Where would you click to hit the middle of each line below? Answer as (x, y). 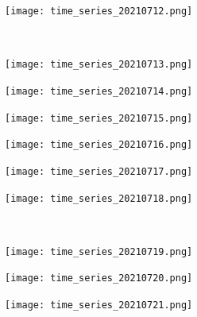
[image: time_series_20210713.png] (99, 65)
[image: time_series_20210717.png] (99, 171)
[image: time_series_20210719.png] (99, 251)
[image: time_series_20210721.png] (99, 305)
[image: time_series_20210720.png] (99, 278)
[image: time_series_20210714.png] (99, 91)
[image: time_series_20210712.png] (99, 11)
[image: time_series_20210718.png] (99, 198)
